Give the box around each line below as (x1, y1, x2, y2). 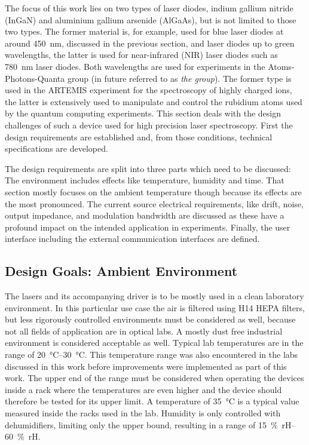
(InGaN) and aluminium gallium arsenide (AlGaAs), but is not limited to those (5, 13, 296, 26)
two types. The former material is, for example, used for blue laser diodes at (5, 25, 284, 38)
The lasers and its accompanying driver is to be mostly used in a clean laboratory (5, 290, 304, 302)
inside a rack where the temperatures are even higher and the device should (5, 383, 282, 395)
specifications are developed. (5, 142, 108, 155)
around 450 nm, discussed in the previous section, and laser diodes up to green (5, 36, 295, 49)
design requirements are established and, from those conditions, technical (5, 130, 273, 143)
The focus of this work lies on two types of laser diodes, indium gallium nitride (5, 2, 293, 14)
